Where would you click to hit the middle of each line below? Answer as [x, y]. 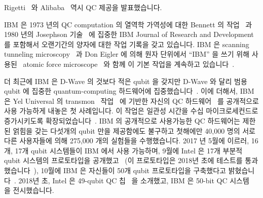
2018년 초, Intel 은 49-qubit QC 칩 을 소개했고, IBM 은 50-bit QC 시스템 [134, 180]
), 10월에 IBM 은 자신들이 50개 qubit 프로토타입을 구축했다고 [130, 170]
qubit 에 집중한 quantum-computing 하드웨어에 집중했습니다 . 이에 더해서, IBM [129, 91]
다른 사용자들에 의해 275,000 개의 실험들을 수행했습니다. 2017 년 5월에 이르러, [127, 141]
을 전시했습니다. [29, 190]
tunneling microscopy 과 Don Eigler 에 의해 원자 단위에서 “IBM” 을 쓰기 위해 [127, 54]
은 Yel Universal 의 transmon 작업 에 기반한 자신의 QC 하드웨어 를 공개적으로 [131, 101]
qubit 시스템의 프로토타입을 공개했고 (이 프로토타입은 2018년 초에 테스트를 [123, 160]
